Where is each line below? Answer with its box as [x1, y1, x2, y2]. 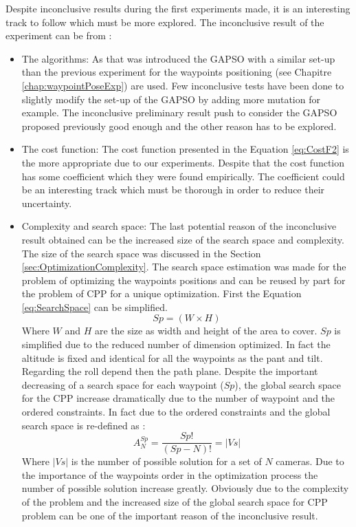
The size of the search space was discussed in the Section [21, 246, 261, 260]
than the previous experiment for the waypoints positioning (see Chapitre [21, 65, 332, 79]
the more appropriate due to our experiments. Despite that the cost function [21, 155, 345, 169]
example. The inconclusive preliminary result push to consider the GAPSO [21, 105, 337, 120]
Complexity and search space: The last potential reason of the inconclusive [21, 219, 337, 233]
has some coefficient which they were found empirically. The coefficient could [21, 169, 345, 183]
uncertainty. [21, 195, 72, 210]
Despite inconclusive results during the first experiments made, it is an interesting [5, 1, 351, 15]
